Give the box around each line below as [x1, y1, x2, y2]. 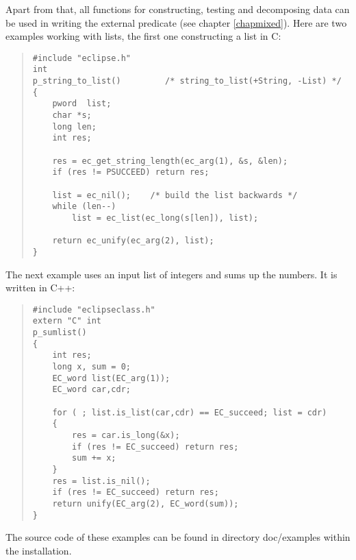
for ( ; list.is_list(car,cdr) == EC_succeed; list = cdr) [52, 407, 327, 417]
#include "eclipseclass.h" [32, 304, 155, 315]
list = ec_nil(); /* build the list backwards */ [52, 190, 298, 200]
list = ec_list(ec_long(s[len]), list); [72, 212, 259, 223]
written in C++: [5, 280, 75, 295]
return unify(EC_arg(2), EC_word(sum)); [52, 498, 239, 509]
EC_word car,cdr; [52, 385, 131, 395]
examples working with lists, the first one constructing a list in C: [5, 29, 281, 43]
